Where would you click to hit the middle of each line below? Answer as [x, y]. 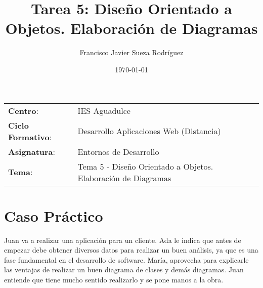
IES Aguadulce [104, 110]
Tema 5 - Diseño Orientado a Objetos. [145, 166]
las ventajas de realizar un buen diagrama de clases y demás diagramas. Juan [124, 270]
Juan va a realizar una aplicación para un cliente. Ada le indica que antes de [123, 240]
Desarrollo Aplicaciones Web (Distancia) [149, 131]
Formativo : [30, 137]
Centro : [23, 110]
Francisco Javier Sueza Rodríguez [131, 52]
